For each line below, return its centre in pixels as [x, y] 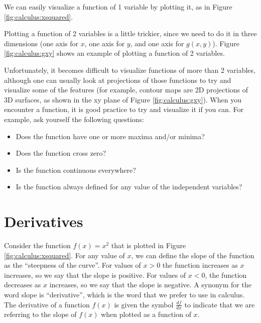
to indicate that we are [220, 304]
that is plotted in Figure [149, 245]
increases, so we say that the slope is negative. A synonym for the [150, 285]
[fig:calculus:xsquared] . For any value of [64, 255]
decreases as [23, 285]
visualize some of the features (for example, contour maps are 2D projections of [126, 90]
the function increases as [200, 265]
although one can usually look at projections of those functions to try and [118, 80]
